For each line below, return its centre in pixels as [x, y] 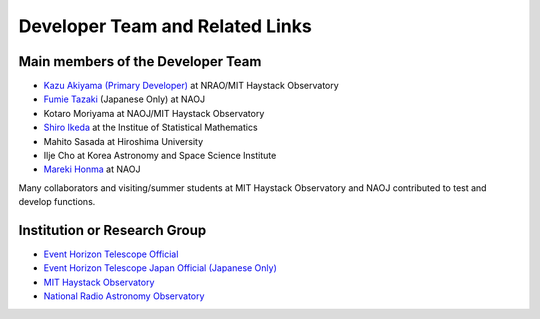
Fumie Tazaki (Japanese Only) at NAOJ [124, 99]
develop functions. [57, 202]
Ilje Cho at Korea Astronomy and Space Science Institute [160, 156]
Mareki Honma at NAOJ [92, 169]
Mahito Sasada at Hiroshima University [123, 141]
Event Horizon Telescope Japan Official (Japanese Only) [160, 268]
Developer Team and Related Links [165, 26]
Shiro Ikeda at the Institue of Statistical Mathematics [151, 127]
